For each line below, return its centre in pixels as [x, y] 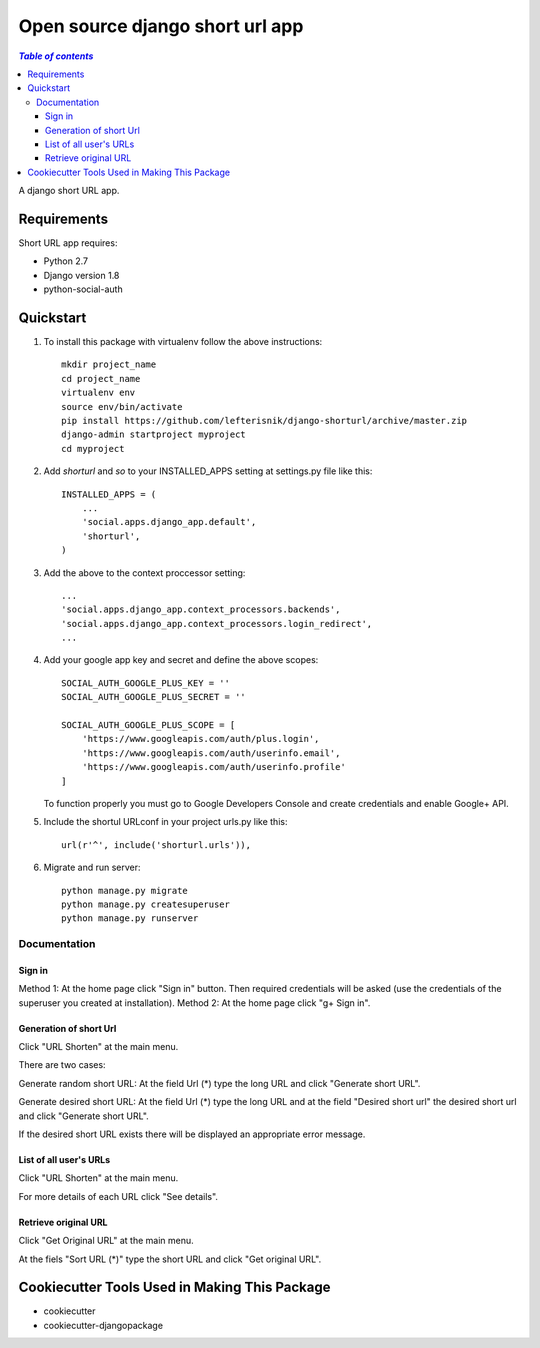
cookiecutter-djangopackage [103, 1325]
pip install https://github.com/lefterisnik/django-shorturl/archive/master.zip [264, 420]
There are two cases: [62, 1065]
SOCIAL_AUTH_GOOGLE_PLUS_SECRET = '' [154, 697]
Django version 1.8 [81, 275]
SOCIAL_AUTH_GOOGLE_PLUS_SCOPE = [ [148, 725]
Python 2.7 [66, 261]
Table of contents [56, 56]
